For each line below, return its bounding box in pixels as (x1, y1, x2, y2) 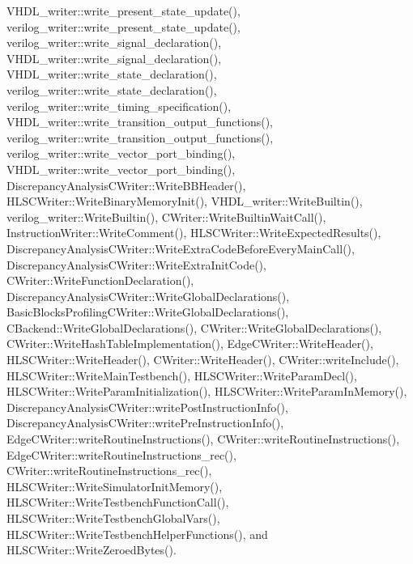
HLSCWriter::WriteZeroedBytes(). (6, 541, 177, 558)
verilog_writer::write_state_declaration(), (6, 81, 217, 98)
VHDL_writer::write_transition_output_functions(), (6, 113, 273, 130)
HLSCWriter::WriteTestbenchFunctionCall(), (6, 494, 229, 511)
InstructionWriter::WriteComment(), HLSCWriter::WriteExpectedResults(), (6, 224, 381, 241)
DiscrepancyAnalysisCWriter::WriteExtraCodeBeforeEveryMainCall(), (6, 240, 355, 257)
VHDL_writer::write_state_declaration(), (6, 66, 217, 83)
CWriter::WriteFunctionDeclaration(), (6, 272, 194, 289)
